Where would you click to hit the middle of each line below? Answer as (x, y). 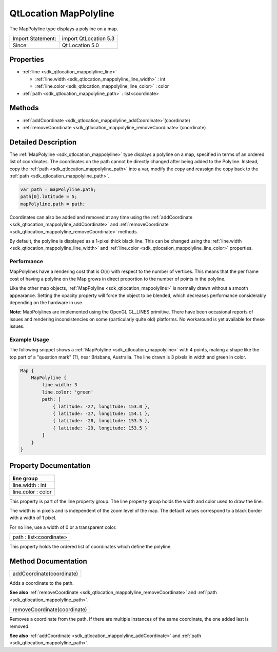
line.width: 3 (60, 385)
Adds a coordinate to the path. (42, 583)
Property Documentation (50, 466)
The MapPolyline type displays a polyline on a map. (64, 29)
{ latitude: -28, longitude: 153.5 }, (102, 421)
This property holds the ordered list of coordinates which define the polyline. (91, 547)
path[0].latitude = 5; (49, 197)
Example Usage (29, 340)
